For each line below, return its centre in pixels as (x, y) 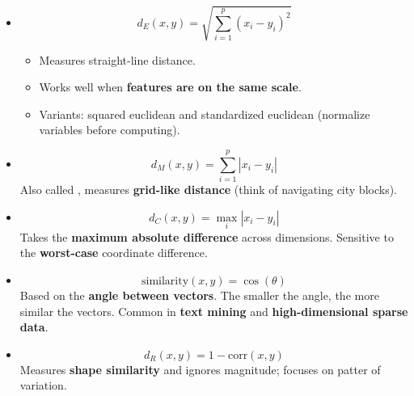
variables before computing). (110, 130)
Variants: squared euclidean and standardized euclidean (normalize (205, 114)
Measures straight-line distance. (117, 59)
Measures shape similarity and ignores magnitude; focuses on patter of (200, 369)
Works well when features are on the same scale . (170, 87)
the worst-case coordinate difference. (114, 253)
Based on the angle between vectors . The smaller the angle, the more (199, 295)
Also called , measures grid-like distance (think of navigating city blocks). (208, 190)
